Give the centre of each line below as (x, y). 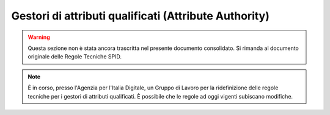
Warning (39, 37)
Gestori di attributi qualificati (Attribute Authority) (141, 16)
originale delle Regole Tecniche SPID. (75, 57)
